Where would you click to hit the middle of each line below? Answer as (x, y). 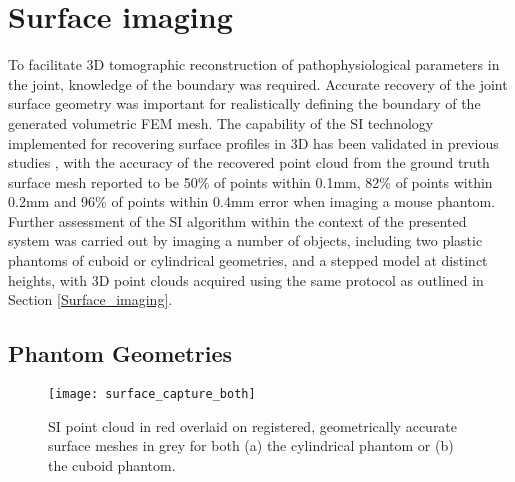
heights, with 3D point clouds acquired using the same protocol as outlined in (246, 279)
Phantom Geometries (120, 353)
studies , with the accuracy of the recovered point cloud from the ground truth (249, 162)
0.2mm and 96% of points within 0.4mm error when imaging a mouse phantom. (252, 201)
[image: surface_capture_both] (152, 394)
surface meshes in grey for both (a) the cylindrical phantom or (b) (251, 445)
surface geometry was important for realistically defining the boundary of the (244, 103)
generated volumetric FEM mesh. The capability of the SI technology (221, 122)
